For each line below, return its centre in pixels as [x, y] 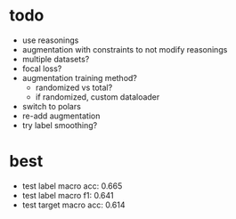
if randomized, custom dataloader [98, 97]
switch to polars [52, 106]
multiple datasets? [56, 59]
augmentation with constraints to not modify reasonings [125, 49]
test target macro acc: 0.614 [74, 205]
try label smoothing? [60, 125]
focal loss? [42, 69]
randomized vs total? [74, 87]
